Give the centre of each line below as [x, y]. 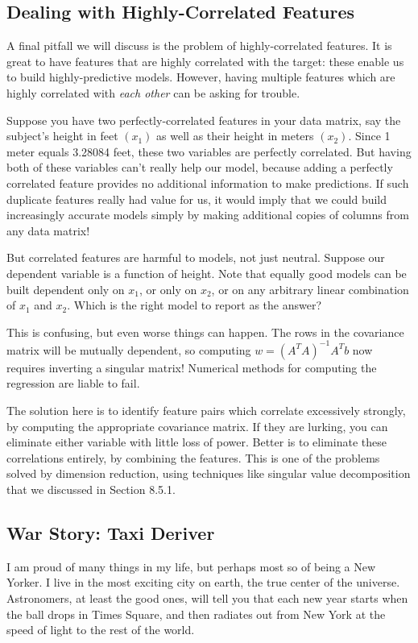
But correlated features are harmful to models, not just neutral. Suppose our [196, 257]
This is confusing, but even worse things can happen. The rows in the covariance [205, 332]
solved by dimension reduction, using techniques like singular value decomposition [209, 473]
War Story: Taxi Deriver [111, 532]
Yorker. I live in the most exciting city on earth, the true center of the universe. [203, 582]
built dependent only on [66, 289]
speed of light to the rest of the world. [101, 630]
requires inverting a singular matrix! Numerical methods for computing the [192, 367]
